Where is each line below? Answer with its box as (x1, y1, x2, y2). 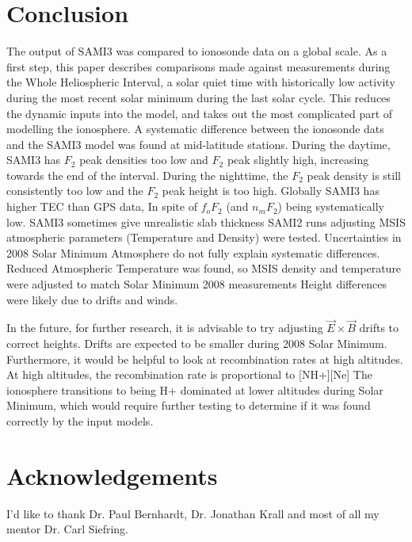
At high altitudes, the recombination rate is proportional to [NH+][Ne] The (6, 366, 372, 383)
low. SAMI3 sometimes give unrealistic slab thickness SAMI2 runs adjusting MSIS (6, 213, 406, 230)
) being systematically (277, 198, 384, 215)
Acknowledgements (6, 459, 218, 491)
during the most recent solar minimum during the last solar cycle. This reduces (6, 89, 391, 105)
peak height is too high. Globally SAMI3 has (162, 182, 380, 199)
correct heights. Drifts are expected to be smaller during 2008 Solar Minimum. (6, 335, 387, 352)
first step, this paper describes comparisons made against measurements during (6, 58, 391, 74)
